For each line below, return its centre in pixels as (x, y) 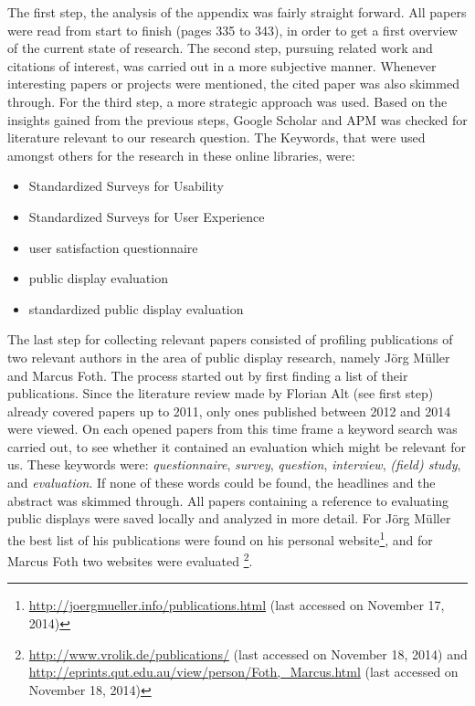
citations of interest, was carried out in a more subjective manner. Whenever (222, 65)
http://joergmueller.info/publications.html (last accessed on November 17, (237, 605)
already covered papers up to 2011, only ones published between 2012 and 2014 (229, 411)
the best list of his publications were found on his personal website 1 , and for (220, 538)
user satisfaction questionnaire (113, 247)
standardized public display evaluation (136, 308)
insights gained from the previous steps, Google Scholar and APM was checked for (237, 119)
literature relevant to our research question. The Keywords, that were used (216, 137)
